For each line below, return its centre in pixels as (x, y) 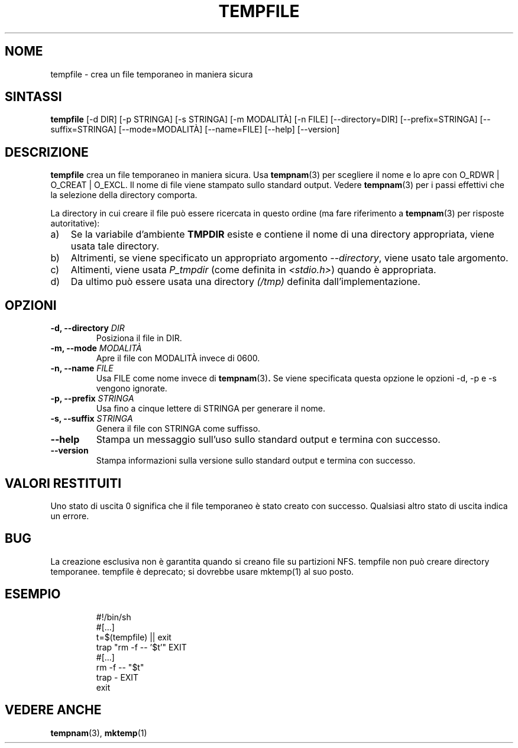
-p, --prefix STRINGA (92, 399)
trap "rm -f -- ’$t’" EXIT (141, 647)
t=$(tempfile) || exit (134, 637)
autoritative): (75, 224)
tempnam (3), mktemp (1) (99, 733)
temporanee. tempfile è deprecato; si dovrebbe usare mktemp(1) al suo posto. (202, 571)
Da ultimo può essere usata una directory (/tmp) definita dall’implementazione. (245, 282)
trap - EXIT (117, 677)
